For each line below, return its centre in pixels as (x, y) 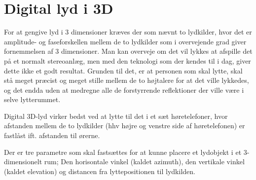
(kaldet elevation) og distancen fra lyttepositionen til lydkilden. (100, 171)
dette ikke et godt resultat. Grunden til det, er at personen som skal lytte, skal (123, 70)
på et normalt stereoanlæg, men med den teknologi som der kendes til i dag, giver (128, 60)
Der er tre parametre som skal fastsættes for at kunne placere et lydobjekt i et (123, 152)
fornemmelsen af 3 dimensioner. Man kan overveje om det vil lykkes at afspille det (128, 51)
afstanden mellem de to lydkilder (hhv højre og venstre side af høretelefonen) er (125, 126)
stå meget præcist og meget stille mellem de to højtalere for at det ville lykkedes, (127, 80)
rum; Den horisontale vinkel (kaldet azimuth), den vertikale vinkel (144, 162)
